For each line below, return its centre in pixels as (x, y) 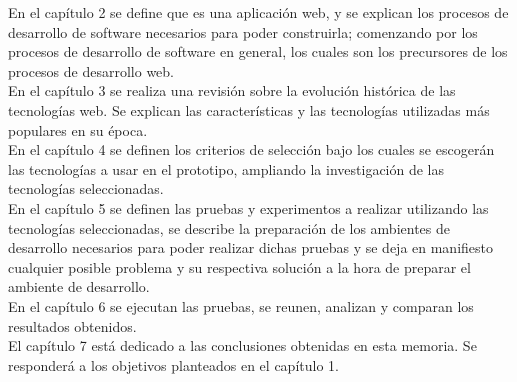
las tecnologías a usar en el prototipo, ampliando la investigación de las (226, 168)
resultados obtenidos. (72, 325)
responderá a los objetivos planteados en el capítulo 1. (173, 364)
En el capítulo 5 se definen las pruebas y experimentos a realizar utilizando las (248, 207)
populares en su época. (78, 129)
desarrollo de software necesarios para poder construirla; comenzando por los (243, 31)
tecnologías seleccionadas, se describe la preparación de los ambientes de (229, 227)
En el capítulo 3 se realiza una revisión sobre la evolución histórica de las (232, 90)
